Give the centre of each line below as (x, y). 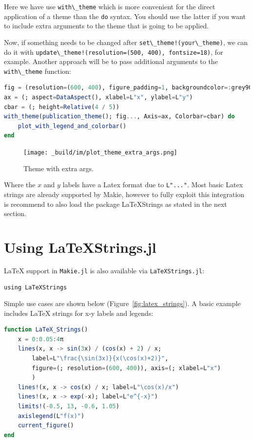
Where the (20, 185)
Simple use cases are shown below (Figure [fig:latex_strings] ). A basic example (122, 303)
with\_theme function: (38, 71)
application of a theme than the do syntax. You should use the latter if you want (125, 16)
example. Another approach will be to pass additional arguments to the (111, 61)
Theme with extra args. (59, 168)
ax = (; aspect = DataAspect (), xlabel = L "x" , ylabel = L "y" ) (98, 98)
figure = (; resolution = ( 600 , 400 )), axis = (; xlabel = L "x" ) (127, 368)
